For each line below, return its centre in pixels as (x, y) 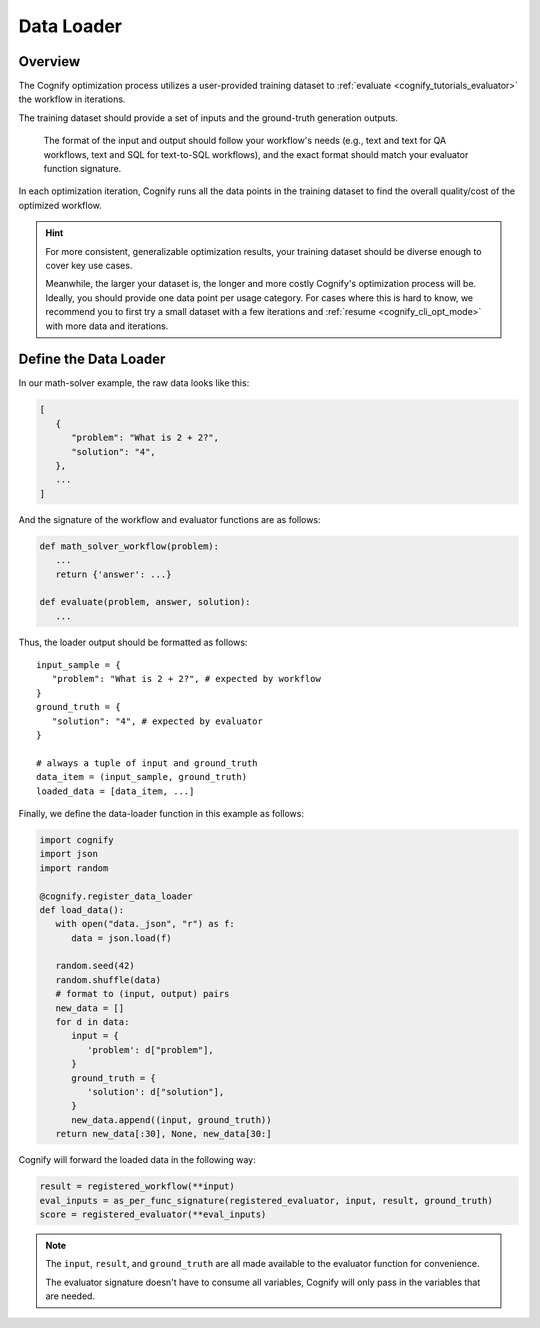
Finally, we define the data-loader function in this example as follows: (161, 813)
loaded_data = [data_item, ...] (115, 791)
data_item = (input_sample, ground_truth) (142, 777)
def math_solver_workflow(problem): (129, 546)
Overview (49, 61)
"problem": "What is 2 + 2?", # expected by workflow (186, 679)
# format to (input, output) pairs (142, 994)
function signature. (82, 169)
